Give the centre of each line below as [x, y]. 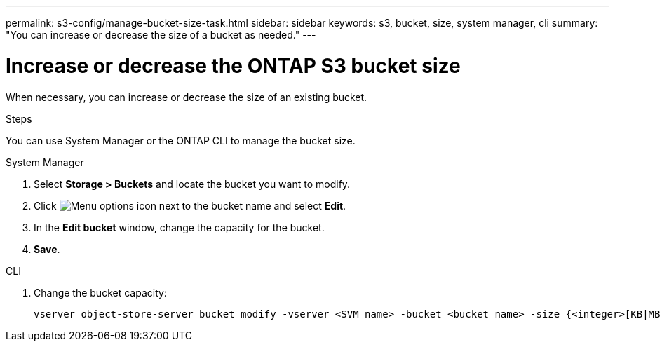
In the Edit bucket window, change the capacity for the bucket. [179, 227]
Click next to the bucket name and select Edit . [190, 205]
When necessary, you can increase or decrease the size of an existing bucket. [187, 97]
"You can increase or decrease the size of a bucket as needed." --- [161, 35]
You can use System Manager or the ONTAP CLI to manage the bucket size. [181, 140]
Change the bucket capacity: [100, 292]
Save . [47, 249]
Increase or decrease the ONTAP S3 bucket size [233, 66]
